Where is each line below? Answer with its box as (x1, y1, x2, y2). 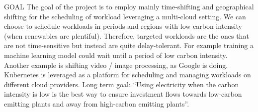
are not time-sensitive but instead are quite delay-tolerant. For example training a (4, 40, 254, 51)
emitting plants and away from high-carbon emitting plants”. (4, 98, 189, 109)
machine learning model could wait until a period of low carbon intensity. (4, 50, 228, 60)
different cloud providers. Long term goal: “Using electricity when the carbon (4, 79, 239, 89)
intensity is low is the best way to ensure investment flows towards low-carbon (4, 89, 242, 99)
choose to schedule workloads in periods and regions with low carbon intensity (4, 21, 242, 31)
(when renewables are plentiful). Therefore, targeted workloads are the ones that (4, 30, 249, 41)
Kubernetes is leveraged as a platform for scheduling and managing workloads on (4, 69, 251, 80)
